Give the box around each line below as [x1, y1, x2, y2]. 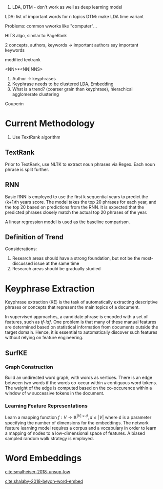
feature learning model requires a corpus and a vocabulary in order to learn [5, 425, 157, 431]
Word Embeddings [5, 453, 82, 464]
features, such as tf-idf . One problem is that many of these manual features [5, 319, 157, 325]
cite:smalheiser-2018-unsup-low [5, 468, 71, 474]
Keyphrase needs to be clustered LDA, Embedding [12, 81, 114, 87]
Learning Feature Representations [5, 402, 88, 409]
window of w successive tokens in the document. [5, 390, 104, 396]
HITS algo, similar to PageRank [5, 33, 67, 38]
